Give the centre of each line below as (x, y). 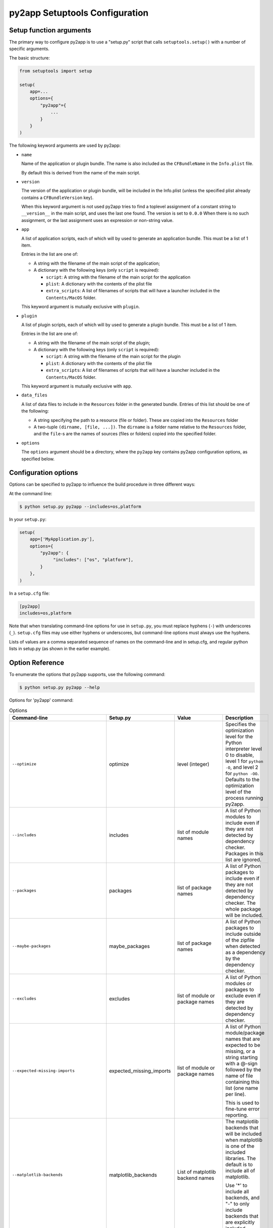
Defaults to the (242, 780)
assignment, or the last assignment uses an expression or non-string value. (97, 220)
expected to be (243, 1045)
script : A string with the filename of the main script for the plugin (113, 357)
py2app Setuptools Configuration (79, 13)
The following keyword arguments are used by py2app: (65, 145)
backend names (196, 1178)
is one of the (240, 1146)
